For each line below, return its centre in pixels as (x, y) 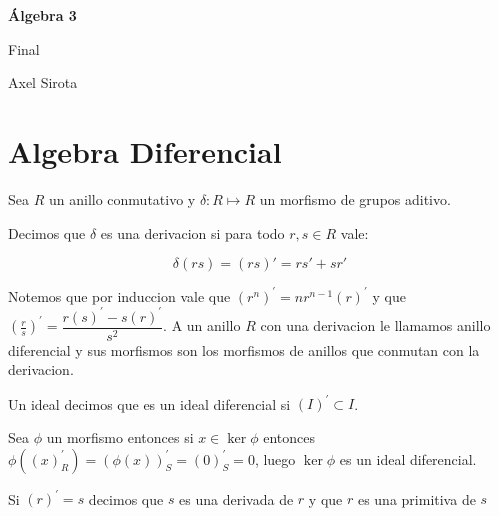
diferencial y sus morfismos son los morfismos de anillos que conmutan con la (244, 349)
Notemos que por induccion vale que (119, 295)
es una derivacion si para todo (192, 232)
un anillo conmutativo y (122, 198)
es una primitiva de (416, 498)
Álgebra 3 (42, 15)
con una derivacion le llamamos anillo (375, 325)
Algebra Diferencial (145, 150)
